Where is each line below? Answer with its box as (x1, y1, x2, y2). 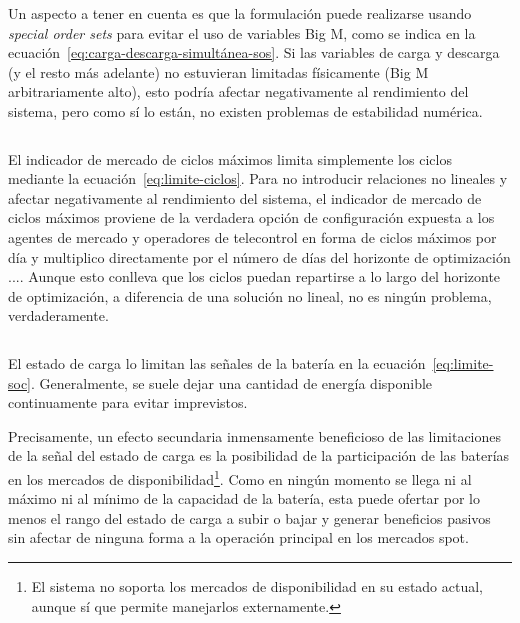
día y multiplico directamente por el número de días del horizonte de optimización (8, 246, 511, 267)
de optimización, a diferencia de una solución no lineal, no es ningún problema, (8, 285, 492, 306)
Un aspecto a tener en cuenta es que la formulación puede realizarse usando (8, 3, 472, 23)
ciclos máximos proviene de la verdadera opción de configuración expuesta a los (8, 207, 495, 228)
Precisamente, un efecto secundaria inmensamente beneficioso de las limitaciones (8, 425, 502, 446)
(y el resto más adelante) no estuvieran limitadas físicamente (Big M (8, 61, 429, 82)
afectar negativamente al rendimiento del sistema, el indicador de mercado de (8, 187, 482, 208)
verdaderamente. (8, 305, 109, 326)
